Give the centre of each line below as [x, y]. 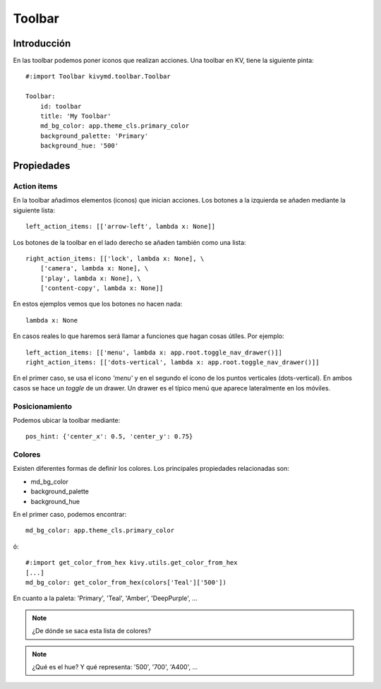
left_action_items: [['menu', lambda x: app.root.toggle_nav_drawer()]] [154, 352]
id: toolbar [61, 106]
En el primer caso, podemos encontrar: [70, 515]
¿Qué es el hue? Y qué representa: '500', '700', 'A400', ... [115, 666]
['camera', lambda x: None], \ [94, 269]
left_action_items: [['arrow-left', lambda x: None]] [120, 227]
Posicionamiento [43, 406]
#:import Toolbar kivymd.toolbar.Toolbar [98, 77]
